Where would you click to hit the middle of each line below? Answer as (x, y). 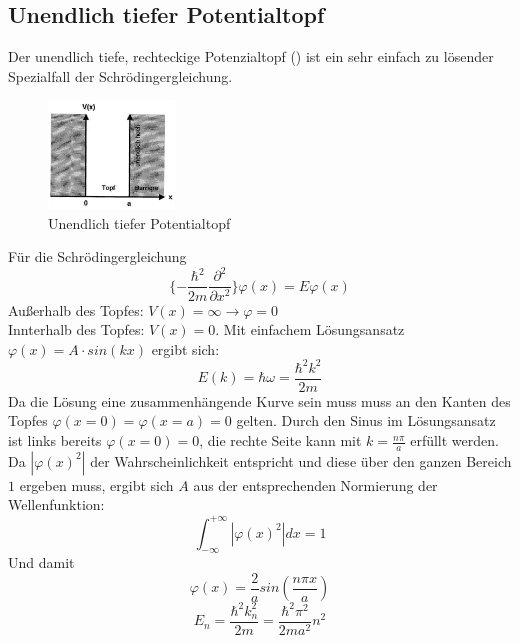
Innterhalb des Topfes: (76, 329)
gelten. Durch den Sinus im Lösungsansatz (366, 420)
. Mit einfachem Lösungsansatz (310, 329)
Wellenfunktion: (56, 504)
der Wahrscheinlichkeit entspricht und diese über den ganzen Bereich (301, 460)
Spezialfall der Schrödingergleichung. (120, 75)
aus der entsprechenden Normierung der (315, 484)
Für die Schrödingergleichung (97, 256)
